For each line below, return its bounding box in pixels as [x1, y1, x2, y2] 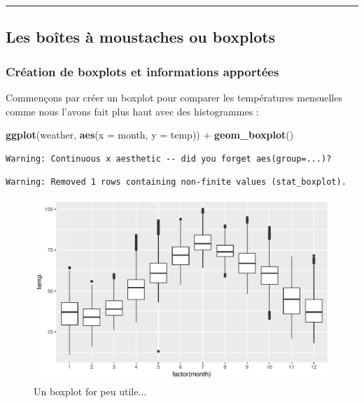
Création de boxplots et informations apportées [6, 62, 279, 80]
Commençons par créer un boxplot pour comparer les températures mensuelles [6, 90, 342, 104]
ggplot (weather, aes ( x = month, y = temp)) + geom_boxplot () [6, 127, 294, 142]
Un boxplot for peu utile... [34, 383, 147, 398]
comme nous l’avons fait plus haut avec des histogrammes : [6, 104, 259, 118]
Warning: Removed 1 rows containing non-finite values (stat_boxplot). [6, 177, 346, 188]
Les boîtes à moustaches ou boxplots [6, 26, 276, 48]
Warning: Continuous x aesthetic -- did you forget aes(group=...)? [6, 153, 332, 164]
